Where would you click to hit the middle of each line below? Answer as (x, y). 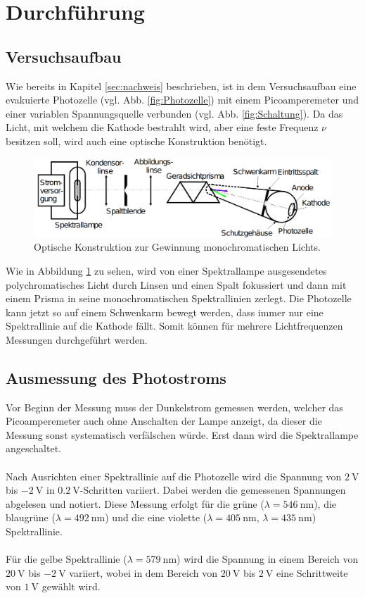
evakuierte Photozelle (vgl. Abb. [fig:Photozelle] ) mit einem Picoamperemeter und (182, 100)
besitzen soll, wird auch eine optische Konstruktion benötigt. (136, 141)
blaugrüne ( (31, 517)
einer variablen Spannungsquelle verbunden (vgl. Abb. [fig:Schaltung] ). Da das (174, 113)
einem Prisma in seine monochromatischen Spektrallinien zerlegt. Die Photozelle (179, 298)
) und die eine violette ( (156, 517)
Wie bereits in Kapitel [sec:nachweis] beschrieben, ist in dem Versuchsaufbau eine (181, 86)
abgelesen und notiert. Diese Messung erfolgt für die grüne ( (135, 503)
